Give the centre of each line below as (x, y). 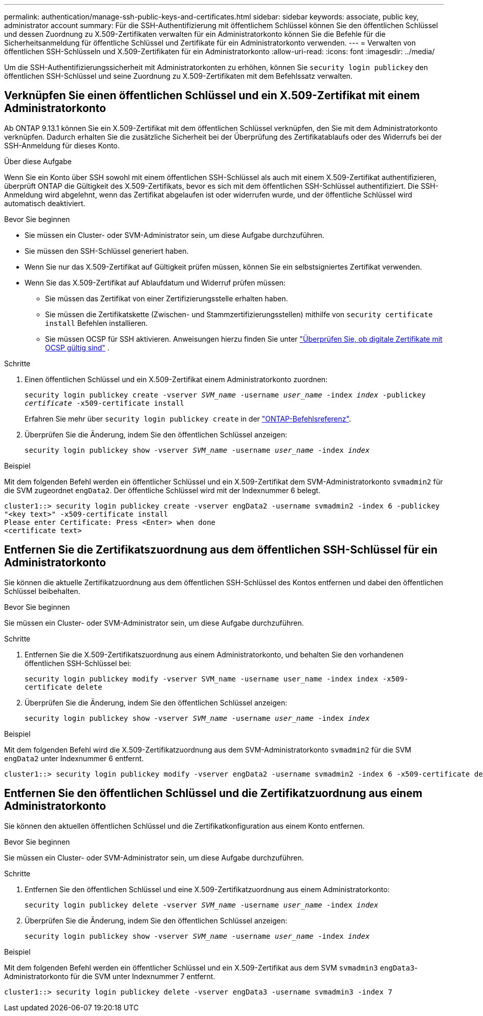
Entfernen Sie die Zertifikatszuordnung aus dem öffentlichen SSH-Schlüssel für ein (221, 550)
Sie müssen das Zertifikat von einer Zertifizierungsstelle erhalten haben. (167, 298)
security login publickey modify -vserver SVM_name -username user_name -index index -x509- (217, 679)
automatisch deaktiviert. (45, 203)
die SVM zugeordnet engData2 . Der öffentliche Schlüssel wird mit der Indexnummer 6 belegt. (162, 490)
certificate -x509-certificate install (104, 403)
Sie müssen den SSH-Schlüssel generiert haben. (107, 251)
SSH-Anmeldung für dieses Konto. (62, 145)
